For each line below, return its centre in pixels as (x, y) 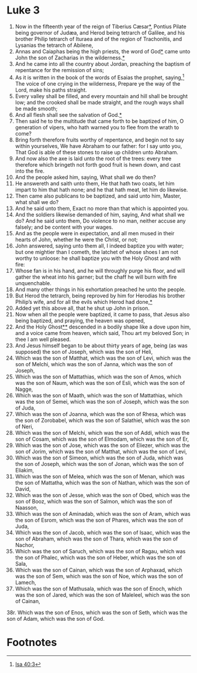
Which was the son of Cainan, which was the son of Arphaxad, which (99, 570)
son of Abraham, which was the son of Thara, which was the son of (96, 539)
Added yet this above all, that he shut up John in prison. (82, 308)
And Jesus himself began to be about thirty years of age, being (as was (101, 345)
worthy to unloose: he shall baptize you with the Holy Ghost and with (98, 258)
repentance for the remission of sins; (60, 70)
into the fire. (30, 171)
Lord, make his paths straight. (51, 90)
